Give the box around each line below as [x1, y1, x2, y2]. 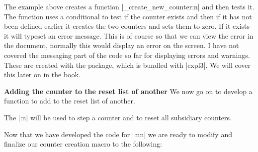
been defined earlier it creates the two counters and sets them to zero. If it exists [4, 21, 250, 31]
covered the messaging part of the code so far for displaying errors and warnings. [4, 50, 250, 60]
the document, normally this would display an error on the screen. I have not [4, 40, 239, 51]
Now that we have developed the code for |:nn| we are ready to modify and [4, 129, 232, 139]
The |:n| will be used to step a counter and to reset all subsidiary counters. [4, 112, 232, 122]
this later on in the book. [4, 69, 81, 80]
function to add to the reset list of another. [4, 96, 135, 106]
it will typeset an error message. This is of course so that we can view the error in [4, 30, 254, 41]
